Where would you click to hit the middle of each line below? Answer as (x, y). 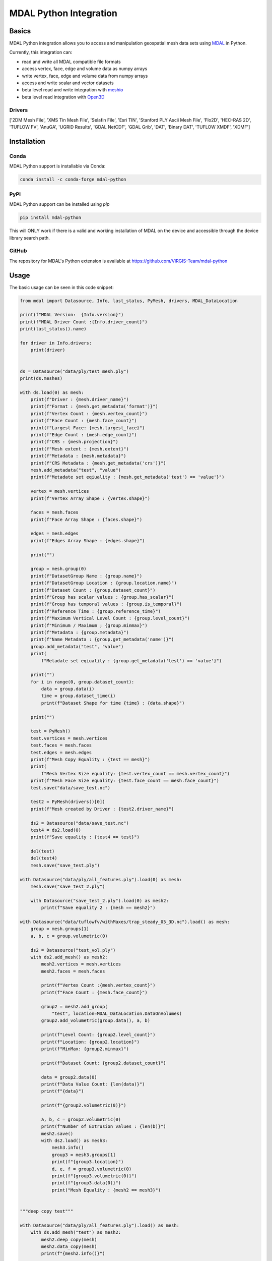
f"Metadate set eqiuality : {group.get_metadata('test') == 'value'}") (131, 661)
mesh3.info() (68, 1148)
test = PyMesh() (50, 731)
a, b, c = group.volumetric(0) (69, 936)
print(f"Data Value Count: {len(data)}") (93, 1084)
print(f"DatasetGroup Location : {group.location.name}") (104, 583)
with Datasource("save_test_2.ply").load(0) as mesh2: (99, 901)
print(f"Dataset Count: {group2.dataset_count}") (104, 1063)
